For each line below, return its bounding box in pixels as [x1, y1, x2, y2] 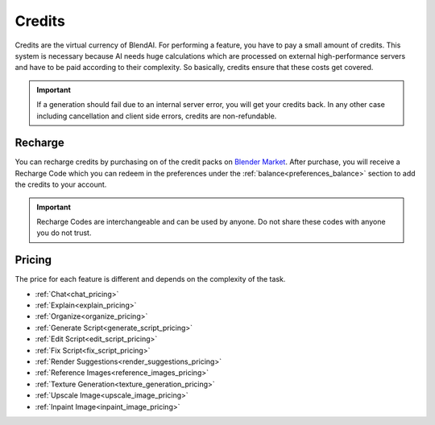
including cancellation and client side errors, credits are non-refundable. [36, 111, 277, 121]
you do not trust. [36, 228, 92, 237]
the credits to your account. [14, 179, 107, 189]
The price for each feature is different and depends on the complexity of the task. [14, 274, 286, 284]
